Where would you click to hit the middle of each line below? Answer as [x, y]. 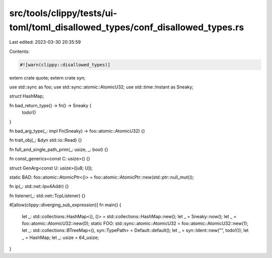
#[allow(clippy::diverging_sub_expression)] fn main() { [65, 205]
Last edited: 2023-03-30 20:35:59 [45, 42]
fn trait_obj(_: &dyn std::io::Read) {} [46, 140]
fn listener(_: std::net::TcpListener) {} [47, 196]
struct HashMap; [27, 96]
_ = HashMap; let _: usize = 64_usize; [60, 237]
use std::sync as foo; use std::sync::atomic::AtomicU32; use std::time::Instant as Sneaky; [101, 87]
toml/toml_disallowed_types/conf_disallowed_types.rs [127, 27]
